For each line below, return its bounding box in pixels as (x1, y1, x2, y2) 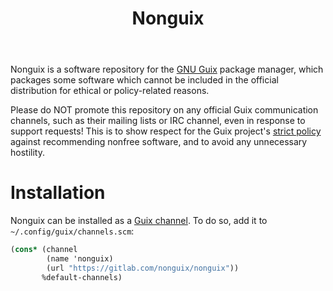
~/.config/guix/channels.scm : (10, 225, 135, 237)
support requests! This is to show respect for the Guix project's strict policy (10, 125, 322, 137)
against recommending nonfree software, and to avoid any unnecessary (10, 136, 308, 148)
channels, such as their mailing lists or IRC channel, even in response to (10, 115, 306, 127)
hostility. (10, 147, 45, 159)
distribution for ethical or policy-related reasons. (10, 85, 210, 97)
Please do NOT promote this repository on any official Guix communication (10, 104, 319, 116)
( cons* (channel (10, 245, 78, 255)
